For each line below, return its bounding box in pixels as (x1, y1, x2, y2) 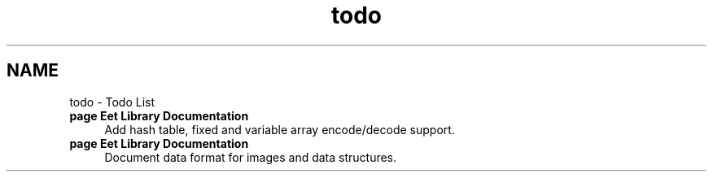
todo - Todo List (69, 94, 155, 109)
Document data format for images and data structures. (104, 150, 397, 164)
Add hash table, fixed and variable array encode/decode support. (104, 122, 455, 137)
